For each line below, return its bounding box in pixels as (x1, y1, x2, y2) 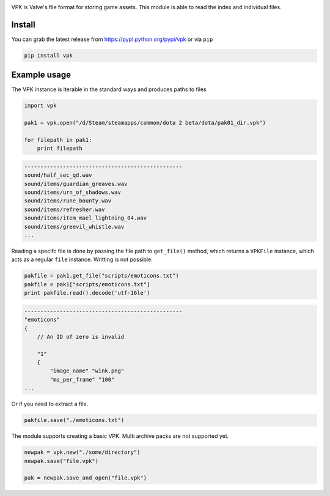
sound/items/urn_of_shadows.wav (24, 189, 122, 196)
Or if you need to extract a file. (11, 401, 89, 408)
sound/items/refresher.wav (24, 205, 105, 213)
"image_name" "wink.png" (50, 368, 125, 374)
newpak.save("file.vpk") (24, 457, 99, 464)
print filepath (37, 145, 82, 152)
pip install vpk (24, 52, 73, 59)
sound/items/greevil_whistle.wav (24, 223, 125, 230)
